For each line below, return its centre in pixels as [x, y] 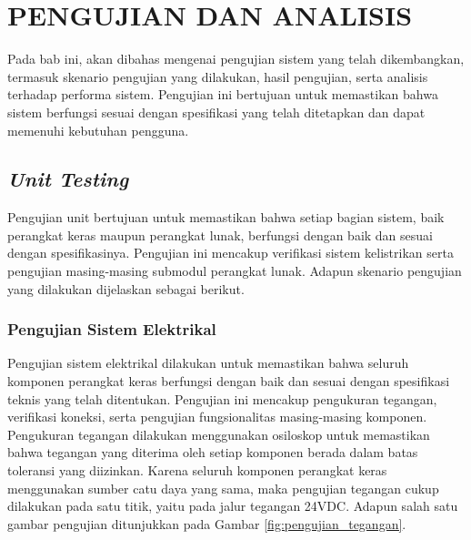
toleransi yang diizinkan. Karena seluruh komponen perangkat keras [197, 470]
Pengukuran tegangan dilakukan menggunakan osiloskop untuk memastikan [219, 434]
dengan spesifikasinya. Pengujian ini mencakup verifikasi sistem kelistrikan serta [230, 253]
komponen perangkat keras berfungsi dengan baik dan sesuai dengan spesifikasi [229, 381]
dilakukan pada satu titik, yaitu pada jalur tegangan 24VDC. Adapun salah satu [233, 506]
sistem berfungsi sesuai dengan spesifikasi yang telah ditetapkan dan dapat [216, 112]
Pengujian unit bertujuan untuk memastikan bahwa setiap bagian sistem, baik [226, 217]
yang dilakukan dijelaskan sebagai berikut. [126, 288]
